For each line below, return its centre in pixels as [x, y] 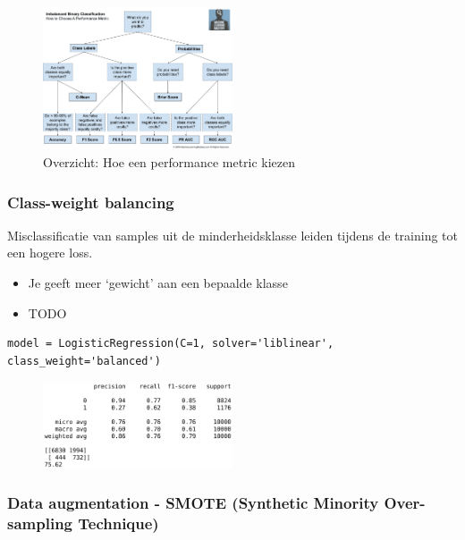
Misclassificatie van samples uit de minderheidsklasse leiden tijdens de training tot [232, 235]
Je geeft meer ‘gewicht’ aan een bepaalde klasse [158, 282]
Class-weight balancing [91, 202]
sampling [40, 523]
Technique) [118, 523]
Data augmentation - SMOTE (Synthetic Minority [193, 502]
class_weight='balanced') [84, 361]
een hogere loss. [50, 253]
